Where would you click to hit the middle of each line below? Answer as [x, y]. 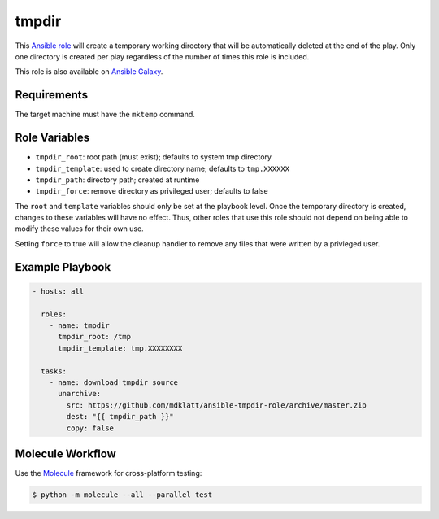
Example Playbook [63, 267]
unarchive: [80, 394]
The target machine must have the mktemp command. [105, 115]
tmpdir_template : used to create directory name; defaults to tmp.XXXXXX [163, 168]
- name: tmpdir [79, 326]
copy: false [90, 428]
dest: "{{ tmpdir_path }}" [120, 417]
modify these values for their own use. [79, 229]
